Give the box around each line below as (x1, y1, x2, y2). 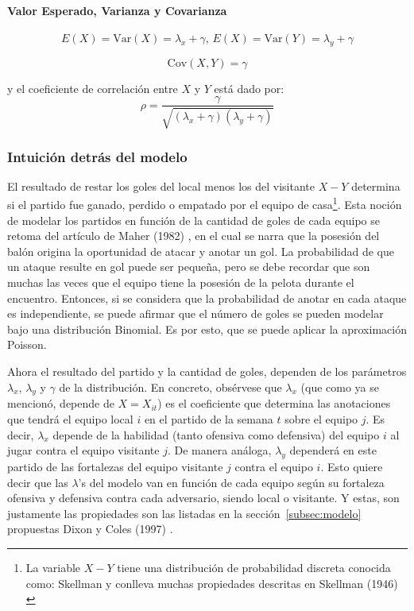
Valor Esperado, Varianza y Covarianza (7, 2, 227, 18)
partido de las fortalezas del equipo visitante (7, 458, 223, 475)
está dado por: (214, 79, 284, 96)
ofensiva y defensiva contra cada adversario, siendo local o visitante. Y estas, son (7, 489, 400, 506)
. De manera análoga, (167, 442, 272, 458)
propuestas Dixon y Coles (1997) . (7, 520, 173, 537)
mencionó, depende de (7, 395, 114, 412)
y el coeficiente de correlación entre (7, 79, 178, 96)
